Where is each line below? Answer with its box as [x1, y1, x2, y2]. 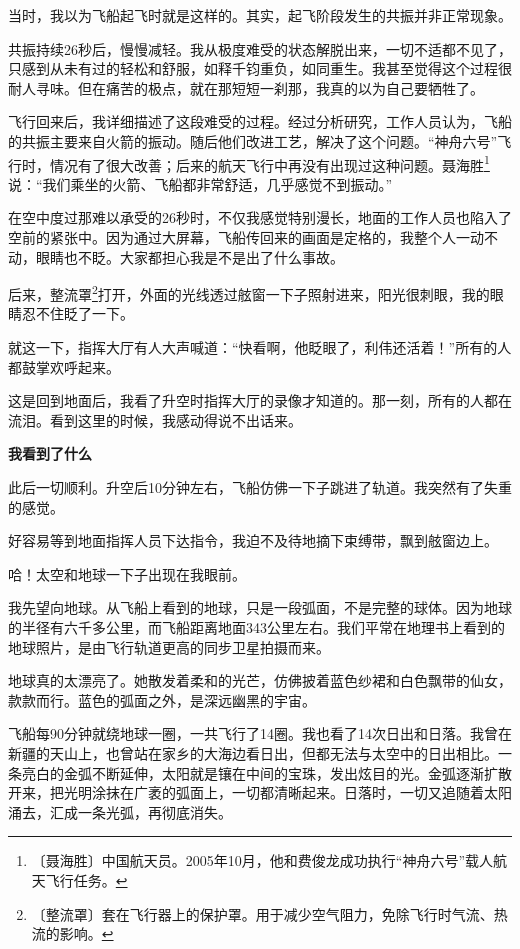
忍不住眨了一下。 [21, 303, 134, 324]
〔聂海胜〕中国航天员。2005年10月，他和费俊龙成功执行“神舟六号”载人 [31, 850, 494, 871]
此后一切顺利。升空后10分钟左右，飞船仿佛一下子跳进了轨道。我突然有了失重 [8, 477, 512, 497]
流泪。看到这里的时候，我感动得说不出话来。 [8, 409, 302, 430]
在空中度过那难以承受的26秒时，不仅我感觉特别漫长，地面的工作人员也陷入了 [8, 207, 512, 228]
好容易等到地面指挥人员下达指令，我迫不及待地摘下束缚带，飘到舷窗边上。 [8, 530, 498, 551]
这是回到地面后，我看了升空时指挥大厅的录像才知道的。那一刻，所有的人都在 [8, 390, 512, 411]
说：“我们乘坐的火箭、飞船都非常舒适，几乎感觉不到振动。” [8, 173, 393, 194]
